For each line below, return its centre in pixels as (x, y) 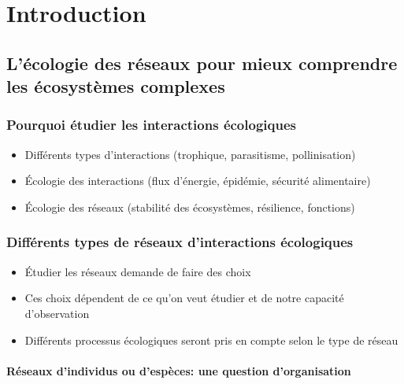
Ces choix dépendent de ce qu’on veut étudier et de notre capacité (184, 298)
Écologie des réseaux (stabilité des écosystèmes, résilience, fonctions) (190, 207)
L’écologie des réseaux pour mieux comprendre (202, 63)
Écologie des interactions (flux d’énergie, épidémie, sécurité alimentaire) (198, 181)
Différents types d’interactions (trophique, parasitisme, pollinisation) (190, 154)
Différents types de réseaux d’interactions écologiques (180, 242)
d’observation (57, 313)
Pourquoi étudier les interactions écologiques (151, 125)
